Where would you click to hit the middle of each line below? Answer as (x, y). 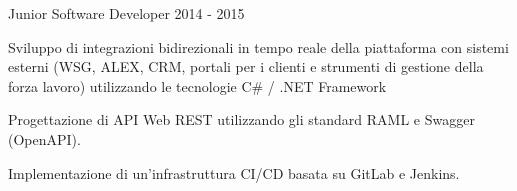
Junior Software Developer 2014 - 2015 (126, 13)
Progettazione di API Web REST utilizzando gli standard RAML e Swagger (241, 119)
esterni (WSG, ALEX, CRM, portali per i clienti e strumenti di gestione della (246, 66)
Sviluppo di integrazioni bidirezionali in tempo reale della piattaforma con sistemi (258, 46)
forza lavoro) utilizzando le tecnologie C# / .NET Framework (197, 85)
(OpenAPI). (44, 138)
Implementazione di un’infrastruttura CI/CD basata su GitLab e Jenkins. (234, 172)
